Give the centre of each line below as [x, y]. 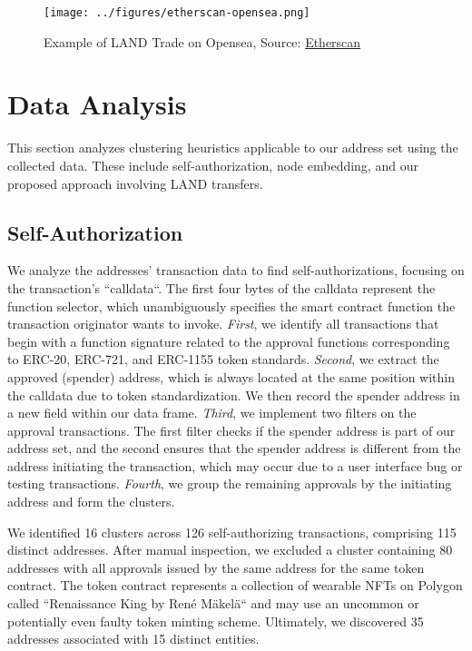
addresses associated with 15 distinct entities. [133, 639]
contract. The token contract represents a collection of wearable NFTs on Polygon [235, 585]
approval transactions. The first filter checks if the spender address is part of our [231, 430]
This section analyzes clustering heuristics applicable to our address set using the [233, 148]
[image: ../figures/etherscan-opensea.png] [177, 13]
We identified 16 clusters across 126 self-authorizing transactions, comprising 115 [232, 532]
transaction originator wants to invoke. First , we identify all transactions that [223, 324]
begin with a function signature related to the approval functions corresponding [229, 341]
